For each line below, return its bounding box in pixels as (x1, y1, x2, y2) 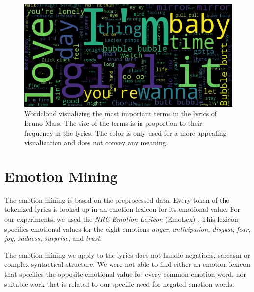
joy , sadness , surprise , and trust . (4, 233, 102, 243)
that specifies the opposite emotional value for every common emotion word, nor (4, 269, 246, 279)
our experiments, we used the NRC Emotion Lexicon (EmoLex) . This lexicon (4, 214, 238, 224)
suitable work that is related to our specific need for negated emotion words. (4, 278, 234, 289)
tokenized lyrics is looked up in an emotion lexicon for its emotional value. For (4, 204, 241, 214)
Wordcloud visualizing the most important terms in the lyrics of (24, 108, 217, 118)
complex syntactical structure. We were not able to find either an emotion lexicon (4, 259, 251, 269)
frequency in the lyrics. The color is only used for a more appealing (24, 127, 226, 138)
